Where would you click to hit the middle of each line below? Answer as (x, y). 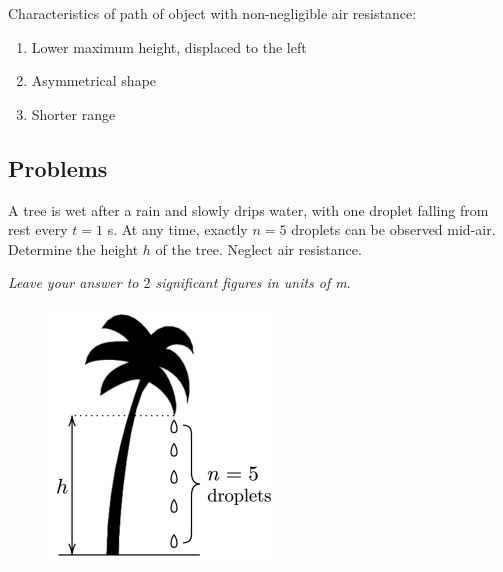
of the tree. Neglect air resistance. (258, 248)
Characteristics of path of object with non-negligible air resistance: (212, 13)
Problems (58, 167)
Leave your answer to (73, 282)
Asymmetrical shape (94, 80)
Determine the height (73, 248)
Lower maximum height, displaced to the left (169, 46)
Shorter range (73, 113)
